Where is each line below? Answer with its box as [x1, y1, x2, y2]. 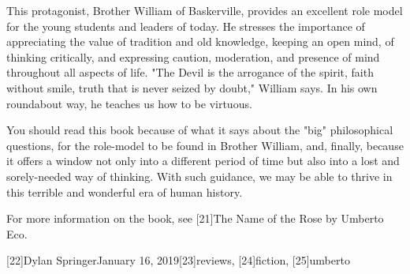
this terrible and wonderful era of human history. [6, 183, 243, 200]
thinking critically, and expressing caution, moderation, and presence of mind [6, 48, 380, 65]
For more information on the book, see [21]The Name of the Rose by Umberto [6, 210, 384, 227]
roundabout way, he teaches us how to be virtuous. [6, 95, 252, 111]
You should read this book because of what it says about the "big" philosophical [6, 122, 393, 138]
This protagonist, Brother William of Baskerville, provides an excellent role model [6, 2, 403, 18]
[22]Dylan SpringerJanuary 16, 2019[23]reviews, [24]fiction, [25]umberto [6, 252, 350, 268]
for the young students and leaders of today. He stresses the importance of [6, 17, 365, 34]
